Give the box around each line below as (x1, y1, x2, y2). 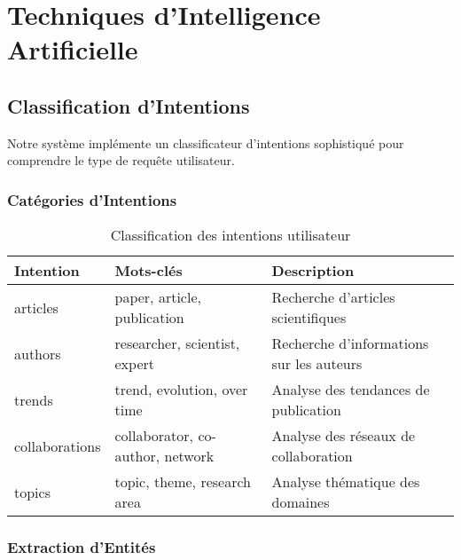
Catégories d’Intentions (7, 188, 177, 210)
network (164, 446, 215, 467)
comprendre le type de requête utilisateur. (7, 151, 235, 170)
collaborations (14, 435, 101, 456)
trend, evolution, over (114, 379, 248, 400)
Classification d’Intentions (7, 91, 250, 119)
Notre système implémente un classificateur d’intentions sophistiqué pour (7, 133, 404, 152)
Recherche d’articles (271, 287, 395, 308)
